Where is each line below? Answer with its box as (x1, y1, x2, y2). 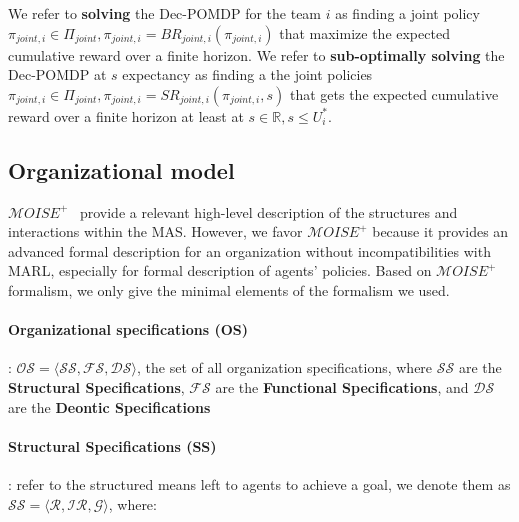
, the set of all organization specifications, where (137, 357, 433, 378)
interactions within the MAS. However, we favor (8, 221, 303, 242)
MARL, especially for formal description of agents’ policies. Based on (8, 260, 432, 281)
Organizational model (8, 154, 235, 185)
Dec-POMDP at (8, 64, 107, 85)
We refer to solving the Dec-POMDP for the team (8, 3, 322, 23)
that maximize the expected (279, 22, 450, 43)
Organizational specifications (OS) (8, 319, 249, 340)
